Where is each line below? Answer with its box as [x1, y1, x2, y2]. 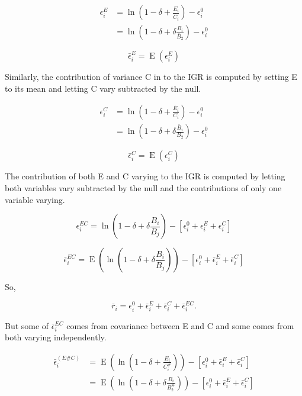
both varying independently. [5, 331, 107, 343]
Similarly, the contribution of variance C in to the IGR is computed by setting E [5, 70, 297, 83]
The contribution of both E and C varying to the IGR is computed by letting [5, 170, 285, 182]
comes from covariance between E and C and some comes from [66, 319, 294, 331]
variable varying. [5, 193, 65, 205]
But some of [5, 319, 49, 331]
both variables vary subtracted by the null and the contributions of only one [5, 181, 282, 194]
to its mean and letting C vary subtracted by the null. [5, 82, 201, 94]
